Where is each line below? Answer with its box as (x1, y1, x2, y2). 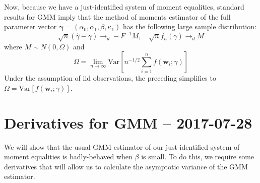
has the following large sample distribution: (123, 21, 256, 32)
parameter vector (4, 21, 57, 32)
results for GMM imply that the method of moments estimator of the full (4, 11, 231, 22)
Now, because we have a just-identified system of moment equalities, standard (4, 2, 244, 12)
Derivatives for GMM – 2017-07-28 (4, 112, 252, 133)
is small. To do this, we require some (141, 151, 254, 162)
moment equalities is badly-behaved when (4, 151, 133, 162)
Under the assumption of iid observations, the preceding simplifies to (4, 73, 216, 83)
